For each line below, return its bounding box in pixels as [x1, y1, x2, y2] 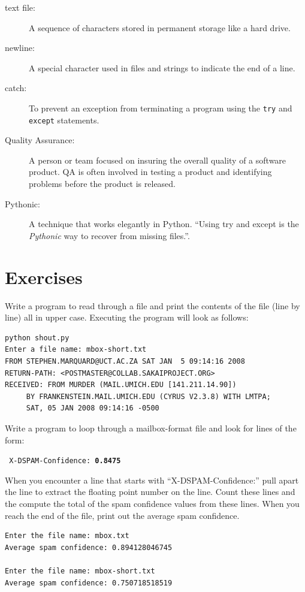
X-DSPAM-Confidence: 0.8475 [9, 457, 121, 466]
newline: [5, 41, 35, 54]
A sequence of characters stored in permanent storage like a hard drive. [29, 21, 291, 34]
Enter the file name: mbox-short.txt [5, 566, 155, 575]
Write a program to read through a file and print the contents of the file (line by [5, 299, 300, 312]
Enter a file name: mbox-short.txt [5, 345, 147, 354]
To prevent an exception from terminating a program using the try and [29, 101, 292, 114]
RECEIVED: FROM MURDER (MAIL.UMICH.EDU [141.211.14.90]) [5, 380, 237, 389]
